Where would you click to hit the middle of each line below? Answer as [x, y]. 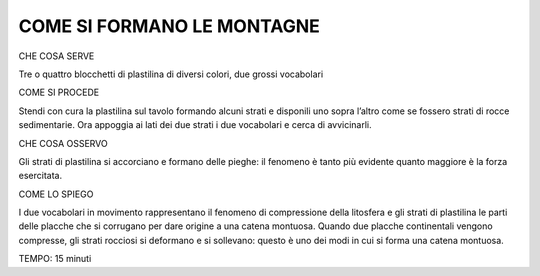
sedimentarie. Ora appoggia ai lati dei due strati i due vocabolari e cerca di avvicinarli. [195, 125]
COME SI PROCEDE [59, 92]
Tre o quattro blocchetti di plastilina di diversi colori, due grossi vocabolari [171, 74]
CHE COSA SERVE [56, 56]
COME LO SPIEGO [56, 194]
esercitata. [40, 176]
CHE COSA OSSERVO [63, 143]
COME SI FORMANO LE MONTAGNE [169, 26]
